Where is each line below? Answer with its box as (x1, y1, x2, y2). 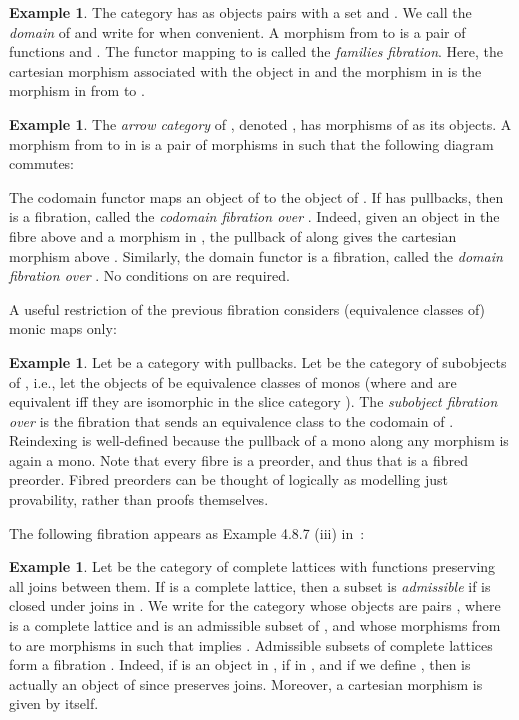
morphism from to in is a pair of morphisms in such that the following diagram (9, 133, 494, 154)
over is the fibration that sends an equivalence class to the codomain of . (9, 410, 454, 431)
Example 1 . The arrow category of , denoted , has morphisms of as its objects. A (9, 113, 512, 134)
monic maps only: (9, 318, 117, 339)
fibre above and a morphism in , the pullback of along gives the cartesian (9, 225, 457, 246)
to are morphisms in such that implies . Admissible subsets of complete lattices (9, 634, 493, 655)
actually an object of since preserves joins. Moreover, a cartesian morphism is (9, 673, 483, 694)
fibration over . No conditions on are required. (9, 265, 290, 286)
